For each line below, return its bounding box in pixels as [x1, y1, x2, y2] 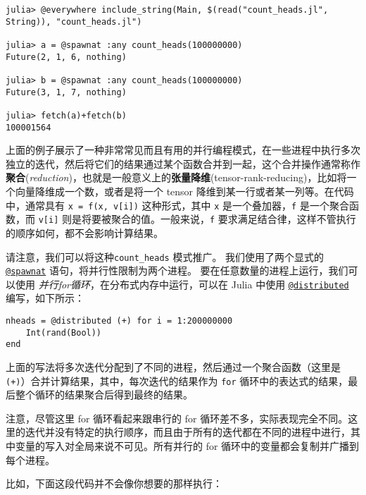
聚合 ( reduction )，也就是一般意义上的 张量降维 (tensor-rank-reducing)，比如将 [6, 170, 347, 185]
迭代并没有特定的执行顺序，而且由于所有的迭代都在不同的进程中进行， [25, 424, 351, 439]
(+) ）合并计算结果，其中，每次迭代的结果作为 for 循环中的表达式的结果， [6, 373, 348, 388]
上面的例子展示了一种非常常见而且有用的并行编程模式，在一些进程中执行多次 [6, 142, 360, 157]
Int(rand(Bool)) [25, 327, 102, 338]
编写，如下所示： [6, 291, 84, 305]
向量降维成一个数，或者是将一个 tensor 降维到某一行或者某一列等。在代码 [15, 184, 354, 198]
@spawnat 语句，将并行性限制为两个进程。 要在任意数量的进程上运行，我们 [6, 263, 348, 278]
